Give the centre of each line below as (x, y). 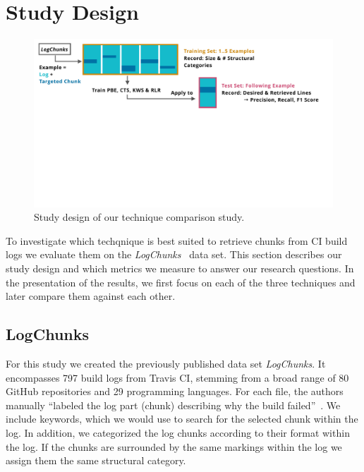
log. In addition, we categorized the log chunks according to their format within (178, 432)
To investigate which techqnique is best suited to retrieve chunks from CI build (177, 240)
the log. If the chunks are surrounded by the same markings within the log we (174, 446)
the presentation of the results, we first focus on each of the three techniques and (181, 282)
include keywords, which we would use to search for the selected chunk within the (182, 419)
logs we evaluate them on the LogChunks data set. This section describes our (174, 254)
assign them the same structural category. (96, 460)
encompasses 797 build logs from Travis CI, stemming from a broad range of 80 (177, 377)
